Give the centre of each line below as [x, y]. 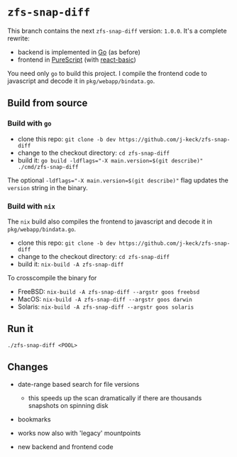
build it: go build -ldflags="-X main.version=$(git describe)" [110, 160]
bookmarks [34, 419]
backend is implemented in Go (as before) [79, 52]
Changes [28, 367]
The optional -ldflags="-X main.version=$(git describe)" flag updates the [118, 180]
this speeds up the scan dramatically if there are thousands [115, 398]
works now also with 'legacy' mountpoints [79, 433]
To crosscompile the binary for [52, 277]
